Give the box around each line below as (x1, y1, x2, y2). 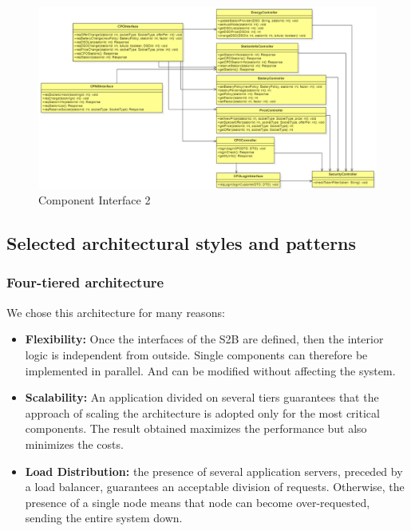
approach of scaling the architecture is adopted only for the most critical (25, 404, 380, 421)
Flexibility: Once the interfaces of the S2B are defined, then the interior (25, 331, 384, 347)
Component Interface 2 (38, 192, 151, 208)
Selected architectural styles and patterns (6, 231, 357, 256)
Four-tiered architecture (6, 272, 164, 292)
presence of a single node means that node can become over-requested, (25, 493, 370, 510)
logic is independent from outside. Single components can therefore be (25, 346, 368, 363)
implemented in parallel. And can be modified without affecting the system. (25, 362, 396, 378)
